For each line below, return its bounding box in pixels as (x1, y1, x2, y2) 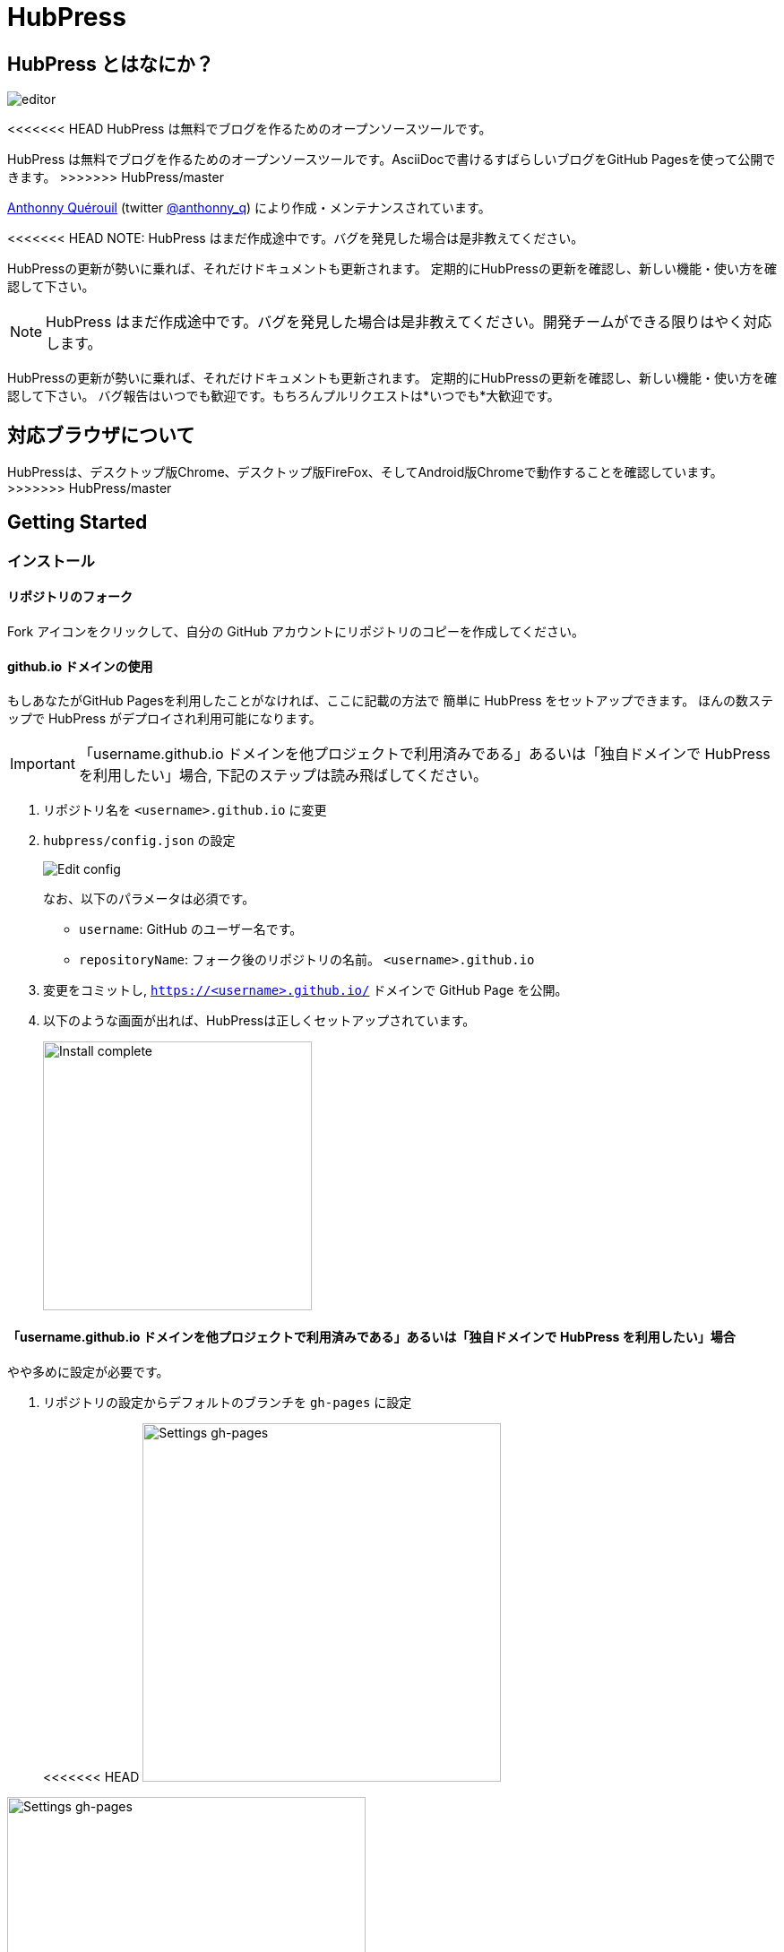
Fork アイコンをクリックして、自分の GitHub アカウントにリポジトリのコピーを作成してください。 (7, 624, 585, 640)
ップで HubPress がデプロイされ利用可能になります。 (7, 711, 322, 727)
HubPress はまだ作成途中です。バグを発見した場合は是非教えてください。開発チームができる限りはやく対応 (46, 313, 772, 332)
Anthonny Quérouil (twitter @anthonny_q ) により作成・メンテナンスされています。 (7, 200, 491, 216)
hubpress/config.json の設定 (43, 833, 236, 849)
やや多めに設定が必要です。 (7, 1363, 169, 1379)
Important (10, 755, 75, 773)
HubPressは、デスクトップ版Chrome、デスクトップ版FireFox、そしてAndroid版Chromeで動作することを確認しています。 (7, 464, 723, 480)
